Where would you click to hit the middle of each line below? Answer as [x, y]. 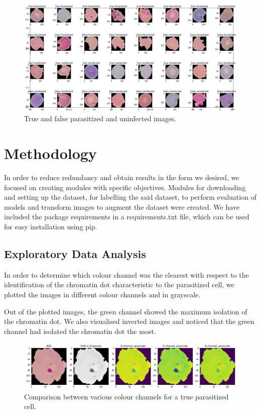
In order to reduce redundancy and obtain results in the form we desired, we [122, 177]
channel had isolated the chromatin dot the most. [80, 331]
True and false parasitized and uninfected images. [100, 118]
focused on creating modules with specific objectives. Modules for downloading [125, 187]
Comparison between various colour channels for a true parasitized [126, 396]
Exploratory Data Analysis [75, 253]
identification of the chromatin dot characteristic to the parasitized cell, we [119, 284]
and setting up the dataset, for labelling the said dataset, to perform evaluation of [130, 197]
